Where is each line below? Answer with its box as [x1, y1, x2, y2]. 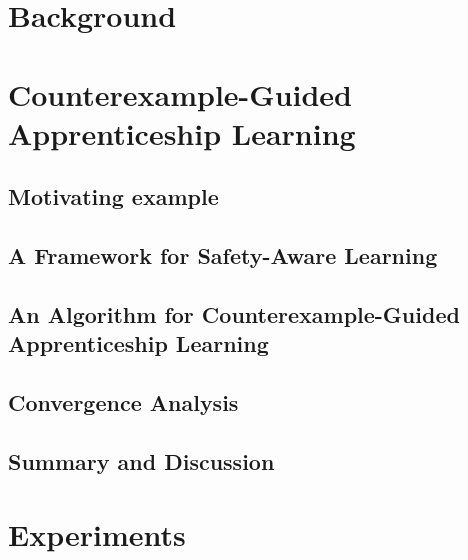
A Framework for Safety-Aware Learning [8, 240, 438, 271]
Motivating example [8, 181, 219, 212]
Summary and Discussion [8, 445, 275, 476]
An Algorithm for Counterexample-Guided [8, 298, 460, 329]
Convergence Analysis [8, 387, 239, 418]
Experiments [8, 514, 186, 555]
